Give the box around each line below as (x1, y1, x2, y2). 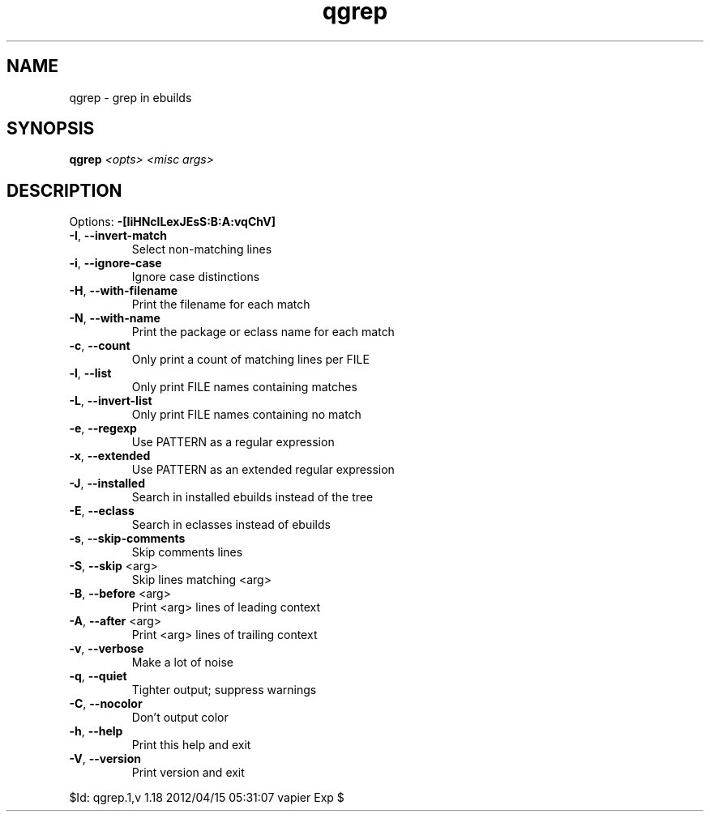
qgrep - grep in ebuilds (69, 90, 192, 104)
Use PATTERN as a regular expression (131, 435, 335, 449)
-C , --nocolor (69, 697, 143, 711)
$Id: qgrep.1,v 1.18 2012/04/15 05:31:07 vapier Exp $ (69, 790, 344, 805)
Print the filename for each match (131, 297, 310, 312)
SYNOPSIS (6, 118, 95, 139)
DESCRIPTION (6, 180, 122, 201)
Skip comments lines (131, 545, 243, 560)
